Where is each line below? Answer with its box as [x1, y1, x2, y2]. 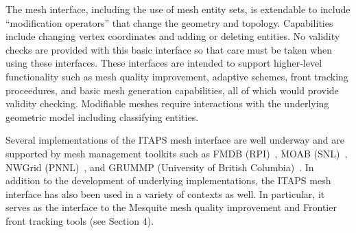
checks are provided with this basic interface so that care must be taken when [5, 42, 333, 56]
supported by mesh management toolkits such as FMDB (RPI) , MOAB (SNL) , [5, 146, 348, 160]
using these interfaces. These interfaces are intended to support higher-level [5, 56, 322, 70]
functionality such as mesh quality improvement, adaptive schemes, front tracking [5, 69, 348, 83]
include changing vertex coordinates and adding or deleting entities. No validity [5, 29, 340, 43]
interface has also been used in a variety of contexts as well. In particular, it [5, 186, 325, 201]
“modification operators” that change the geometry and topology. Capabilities [5, 15, 333, 30]
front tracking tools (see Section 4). [5, 213, 154, 228]
